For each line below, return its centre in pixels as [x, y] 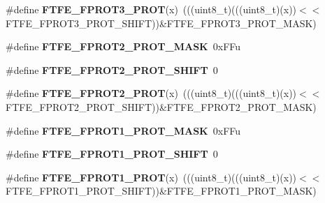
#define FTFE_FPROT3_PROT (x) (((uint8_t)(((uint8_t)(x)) [151, 9]
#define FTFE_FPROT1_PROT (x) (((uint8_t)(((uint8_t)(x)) [151, 177]
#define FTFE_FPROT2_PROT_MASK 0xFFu [123, 46]
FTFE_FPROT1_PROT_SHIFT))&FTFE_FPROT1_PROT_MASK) [161, 191]
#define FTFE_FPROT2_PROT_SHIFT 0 [112, 69]
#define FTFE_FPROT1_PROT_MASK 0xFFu [123, 130]
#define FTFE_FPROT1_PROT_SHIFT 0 [112, 154]
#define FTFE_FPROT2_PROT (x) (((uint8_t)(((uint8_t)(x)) [151, 93]
